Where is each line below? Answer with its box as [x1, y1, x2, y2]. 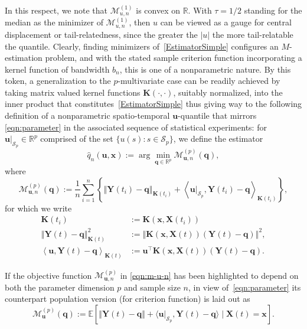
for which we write [5, 201, 72, 214]
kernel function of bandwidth [5, 63, 110, 75]
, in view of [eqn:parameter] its [188, 281, 301, 293]
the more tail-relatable [212, 28, 293, 40]
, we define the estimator [173, 132, 263, 145]
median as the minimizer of [5, 16, 103, 28]
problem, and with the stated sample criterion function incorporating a [45, 51, 302, 64]
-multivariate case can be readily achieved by [117, 74, 280, 87]
